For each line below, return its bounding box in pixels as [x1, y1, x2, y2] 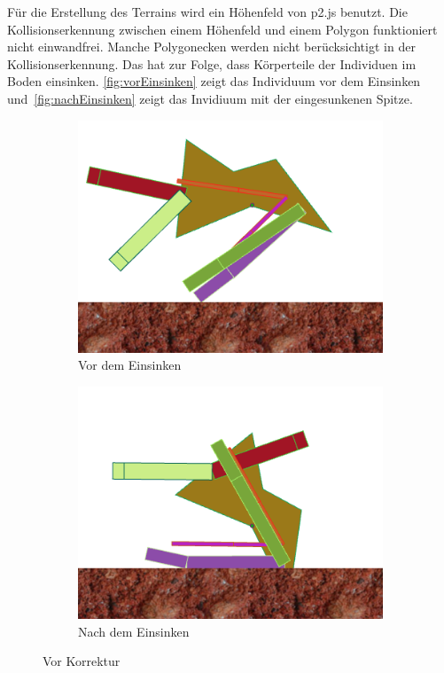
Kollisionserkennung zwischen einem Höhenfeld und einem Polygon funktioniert [7, 20, 438, 38]
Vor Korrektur [43, 652, 121, 670]
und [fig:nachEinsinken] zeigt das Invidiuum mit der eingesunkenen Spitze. [7, 89, 413, 107]
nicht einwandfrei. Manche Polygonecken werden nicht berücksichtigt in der [7, 37, 416, 56]
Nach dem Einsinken [78, 622, 190, 640]
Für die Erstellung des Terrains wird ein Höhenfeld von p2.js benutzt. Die [7, 3, 408, 20]
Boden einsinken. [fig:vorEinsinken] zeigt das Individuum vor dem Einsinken [7, 72, 421, 90]
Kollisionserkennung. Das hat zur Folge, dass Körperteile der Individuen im [7, 54, 417, 73]
